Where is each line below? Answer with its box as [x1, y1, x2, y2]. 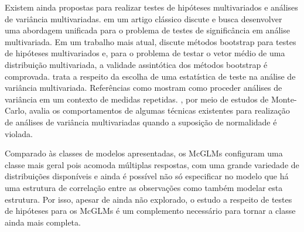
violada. [5, 127, 33, 139]
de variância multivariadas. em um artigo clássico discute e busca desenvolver [5, 12, 282, 25]
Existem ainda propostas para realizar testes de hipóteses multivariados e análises [5, 1, 298, 13]
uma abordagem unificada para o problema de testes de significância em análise [5, 24, 290, 36]
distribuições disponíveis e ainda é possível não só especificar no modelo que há [5, 170, 289, 182]
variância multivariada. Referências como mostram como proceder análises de [5, 81, 282, 94]
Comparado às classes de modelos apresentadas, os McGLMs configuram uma [5, 147, 283, 159]
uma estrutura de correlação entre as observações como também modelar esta [5, 181, 283, 193]
